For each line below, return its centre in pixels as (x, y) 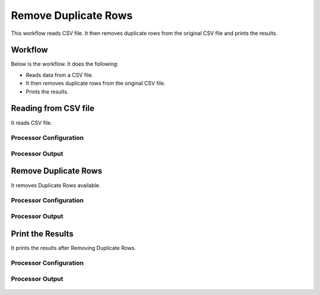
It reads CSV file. (32, 123)
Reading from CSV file (53, 109)
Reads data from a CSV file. (60, 75)
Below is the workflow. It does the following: (65, 64)
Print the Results (42, 234)
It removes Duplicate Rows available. (56, 185)
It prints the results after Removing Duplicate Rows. (73, 248)
